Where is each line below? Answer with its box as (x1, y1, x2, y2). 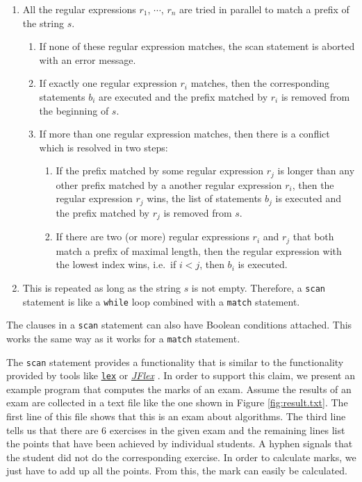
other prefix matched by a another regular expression (56, 177, 282, 192)
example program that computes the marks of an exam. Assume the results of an (6, 381, 352, 396)
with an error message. (39, 52, 136, 67)
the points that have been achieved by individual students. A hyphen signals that (6, 436, 353, 451)
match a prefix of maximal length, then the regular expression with (56, 243, 342, 258)
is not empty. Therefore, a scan (191, 280, 325, 294)
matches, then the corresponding (190, 76, 329, 90)
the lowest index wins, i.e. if (56, 257, 176, 272)
